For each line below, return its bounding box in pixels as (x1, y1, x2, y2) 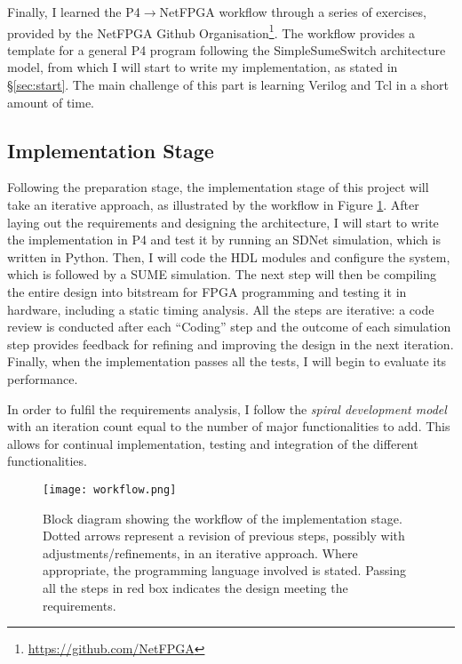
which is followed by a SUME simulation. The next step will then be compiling (7, 265, 437, 284)
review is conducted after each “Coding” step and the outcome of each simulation (7, 317, 451, 336)
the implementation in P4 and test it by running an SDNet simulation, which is (7, 230, 441, 249)
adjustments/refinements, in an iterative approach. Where (43, 543, 358, 562)
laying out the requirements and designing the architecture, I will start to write (7, 212, 439, 231)
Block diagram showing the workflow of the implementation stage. (43, 508, 402, 527)
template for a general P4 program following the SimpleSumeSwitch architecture (7, 40, 446, 59)
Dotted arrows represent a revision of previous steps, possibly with (43, 526, 405, 545)
